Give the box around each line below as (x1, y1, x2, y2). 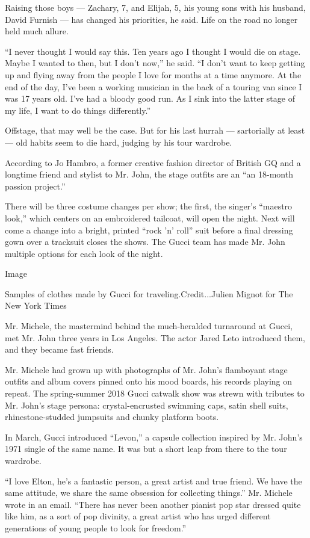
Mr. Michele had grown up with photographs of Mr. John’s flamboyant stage (5, 363, 288, 376)
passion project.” (5, 179, 66, 192)
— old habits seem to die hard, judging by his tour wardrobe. (5, 135, 232, 148)
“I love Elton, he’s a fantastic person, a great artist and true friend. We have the (5, 474, 302, 487)
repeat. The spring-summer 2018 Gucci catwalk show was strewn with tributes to (5, 387, 305, 400)
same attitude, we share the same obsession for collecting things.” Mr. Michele (5, 486, 293, 499)
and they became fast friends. (5, 343, 114, 356)
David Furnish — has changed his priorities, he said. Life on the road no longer (5, 13, 298, 25)
